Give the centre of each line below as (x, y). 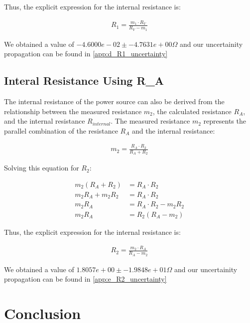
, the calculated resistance (192, 111)
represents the (225, 121)
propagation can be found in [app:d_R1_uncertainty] (86, 54)
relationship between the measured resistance (73, 111)
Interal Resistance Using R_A (84, 81)
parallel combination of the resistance (61, 130)
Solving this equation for (42, 168)
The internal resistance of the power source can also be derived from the (114, 101)
